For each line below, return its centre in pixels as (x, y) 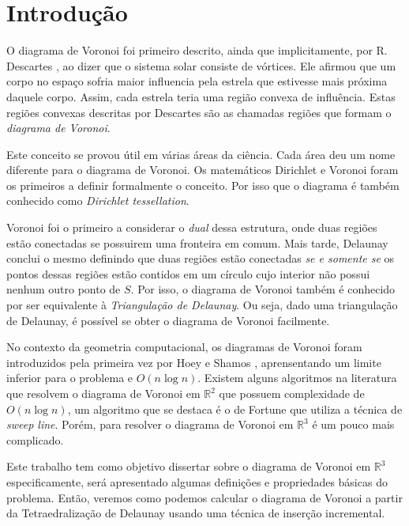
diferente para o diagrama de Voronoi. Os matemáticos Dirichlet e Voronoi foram (203, 170)
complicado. (35, 439)
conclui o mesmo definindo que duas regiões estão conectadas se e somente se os (201, 258)
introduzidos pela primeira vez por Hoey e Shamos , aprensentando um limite (194, 362)
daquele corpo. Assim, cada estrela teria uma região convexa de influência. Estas (201, 96)
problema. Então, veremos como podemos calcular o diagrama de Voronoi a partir (204, 497)
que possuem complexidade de (292, 393)
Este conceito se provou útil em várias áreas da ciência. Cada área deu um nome (201, 154)
